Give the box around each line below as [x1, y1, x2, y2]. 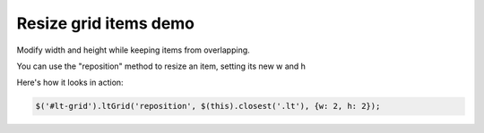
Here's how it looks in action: [16, 77, 125, 88]
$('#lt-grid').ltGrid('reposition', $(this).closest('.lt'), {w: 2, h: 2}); [35, 101, 381, 112]
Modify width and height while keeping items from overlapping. [16, 45, 250, 55]
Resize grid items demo [16, 13, 195, 33]
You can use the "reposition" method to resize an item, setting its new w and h [16, 61, 307, 71]
